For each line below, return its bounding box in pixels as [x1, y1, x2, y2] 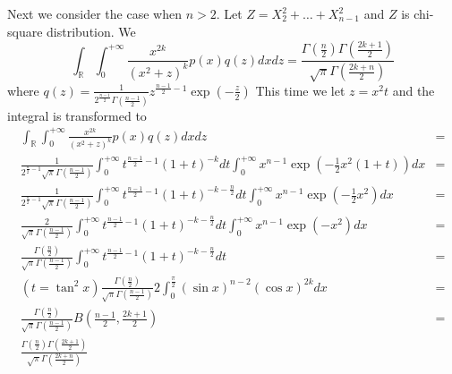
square [7, 21, 43, 40]
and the [392, 81, 435, 99]
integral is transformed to [7, 106, 147, 124]
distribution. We [47, 21, 136, 40]
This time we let [255, 81, 345, 99]
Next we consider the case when [7, 4, 182, 22]
